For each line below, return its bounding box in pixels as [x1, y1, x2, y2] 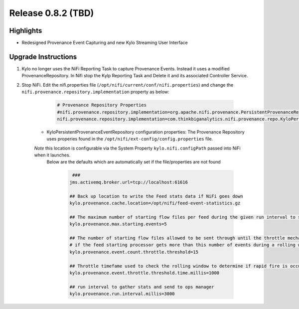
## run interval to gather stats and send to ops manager [69, 284, 214, 290]
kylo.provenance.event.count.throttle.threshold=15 [69, 249, 199, 255]
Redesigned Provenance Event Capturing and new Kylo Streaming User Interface [21, 40, 188, 46]
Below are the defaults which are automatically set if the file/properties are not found [46, 159, 221, 165]
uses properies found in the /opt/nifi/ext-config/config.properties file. [46, 136, 213, 142]
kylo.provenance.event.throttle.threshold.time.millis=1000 [69, 270, 220, 276]
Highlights [9, 26, 42, 35]
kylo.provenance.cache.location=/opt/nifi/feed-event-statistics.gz [69, 200, 241, 206]
